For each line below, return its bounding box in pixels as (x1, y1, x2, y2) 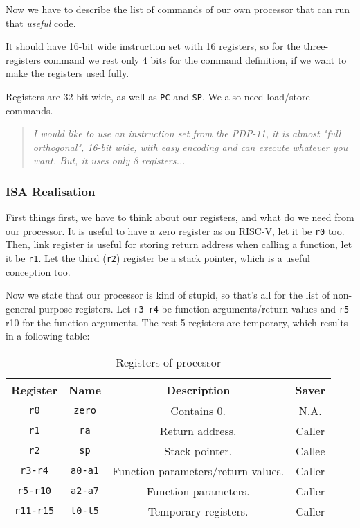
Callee (295, 442, 325, 459)
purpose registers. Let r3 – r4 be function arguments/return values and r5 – (39, 301, 354, 315)
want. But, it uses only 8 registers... (33, 153, 186, 168)
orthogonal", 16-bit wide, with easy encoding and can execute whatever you (33, 139, 348, 154)
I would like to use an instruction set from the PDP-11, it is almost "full (33, 126, 341, 141)
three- (303, 39, 329, 53)
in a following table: (6, 328, 90, 343)
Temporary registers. (147, 502, 249, 519)
